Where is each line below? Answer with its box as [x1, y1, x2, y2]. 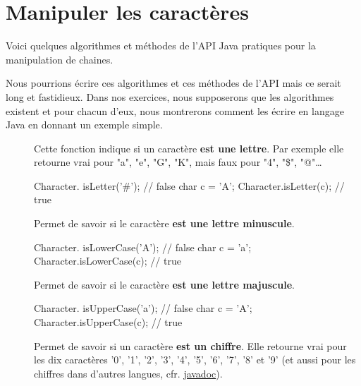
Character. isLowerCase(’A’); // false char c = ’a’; [34, 239, 252, 254]
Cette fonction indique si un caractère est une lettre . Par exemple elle [34, 140, 344, 155]
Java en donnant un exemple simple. [6, 117, 163, 132]
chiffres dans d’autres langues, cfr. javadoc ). [34, 366, 223, 380]
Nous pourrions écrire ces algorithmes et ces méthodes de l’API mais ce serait [6, 76, 341, 90]
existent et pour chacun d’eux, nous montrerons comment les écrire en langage [6, 103, 344, 118]
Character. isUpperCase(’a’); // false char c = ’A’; [34, 301, 252, 315]
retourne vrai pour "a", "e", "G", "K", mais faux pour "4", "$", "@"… [34, 155, 322, 169]
